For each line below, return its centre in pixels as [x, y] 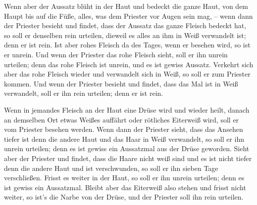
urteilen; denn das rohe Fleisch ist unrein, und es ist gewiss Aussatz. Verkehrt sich [129, 64]
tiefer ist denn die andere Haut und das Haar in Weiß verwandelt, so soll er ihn [124, 139]
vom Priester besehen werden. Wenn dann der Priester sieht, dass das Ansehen [124, 129]
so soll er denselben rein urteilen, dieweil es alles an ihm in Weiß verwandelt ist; [125, 35]
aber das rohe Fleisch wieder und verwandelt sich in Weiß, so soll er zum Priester [127, 74]
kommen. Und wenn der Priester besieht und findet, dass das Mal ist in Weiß [121, 83]
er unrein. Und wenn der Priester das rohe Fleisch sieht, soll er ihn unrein [116, 54]
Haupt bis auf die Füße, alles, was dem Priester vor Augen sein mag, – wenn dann [128, 16]
